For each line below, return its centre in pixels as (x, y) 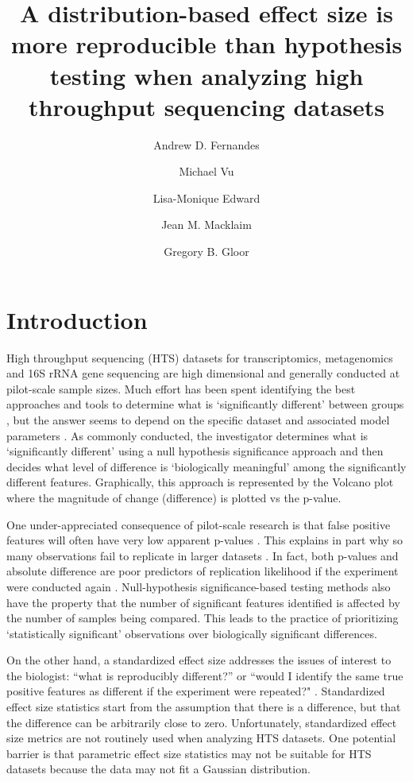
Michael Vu (206, 171)
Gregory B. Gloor (206, 252)
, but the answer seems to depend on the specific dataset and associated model (198, 419)
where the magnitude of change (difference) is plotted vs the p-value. (174, 497)
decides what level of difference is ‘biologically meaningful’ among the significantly (206, 466)
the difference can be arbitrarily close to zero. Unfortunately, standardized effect (202, 722)
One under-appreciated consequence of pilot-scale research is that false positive (199, 524)
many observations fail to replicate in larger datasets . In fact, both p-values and (203, 555)
